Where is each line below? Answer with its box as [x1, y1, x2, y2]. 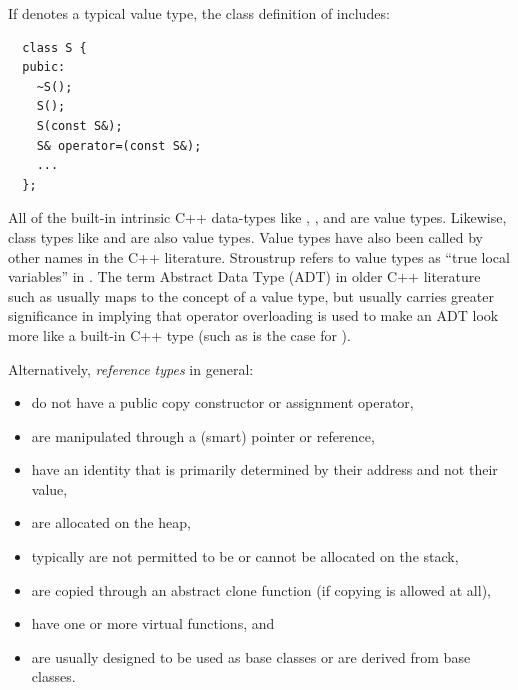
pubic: [22, 60, 66, 75]
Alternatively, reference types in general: [8, 358, 254, 379]
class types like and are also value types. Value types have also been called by [8, 226, 483, 247]
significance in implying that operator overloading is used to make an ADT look [8, 305, 499, 326]
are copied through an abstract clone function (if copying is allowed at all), [31, 579, 491, 600]
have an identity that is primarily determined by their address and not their [31, 459, 498, 480]
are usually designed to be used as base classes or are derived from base [31, 646, 471, 667]
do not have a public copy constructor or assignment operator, [31, 392, 414, 413]
